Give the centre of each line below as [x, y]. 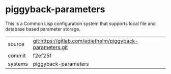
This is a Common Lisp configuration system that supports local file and [81, 23]
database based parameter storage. [43, 29]
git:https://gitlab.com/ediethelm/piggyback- [85, 41]
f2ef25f [42, 56]
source [16, 44]
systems [18, 64]
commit [17, 56]
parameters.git [50, 47]
